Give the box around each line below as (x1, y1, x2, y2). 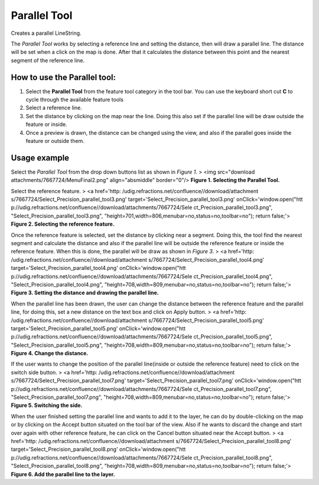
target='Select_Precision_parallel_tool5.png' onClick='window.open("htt (11, 325, 186, 332)
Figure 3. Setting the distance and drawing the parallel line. (11, 289, 159, 297)
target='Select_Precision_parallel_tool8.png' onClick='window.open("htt (11, 446, 186, 453)
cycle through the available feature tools (25, 96, 124, 103)
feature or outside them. (25, 137, 85, 144)
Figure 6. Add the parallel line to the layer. (11, 470, 115, 478)
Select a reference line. (25, 104, 82, 112)
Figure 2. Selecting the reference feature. (11, 220, 115, 227)
